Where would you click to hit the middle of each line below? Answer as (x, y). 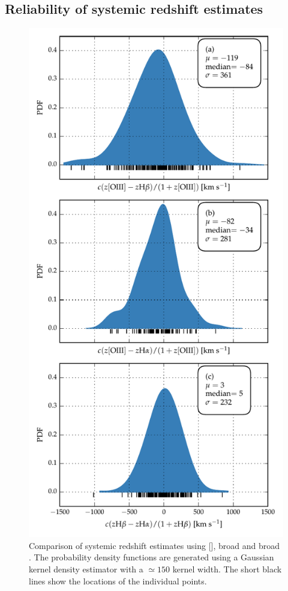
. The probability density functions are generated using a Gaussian (151, 557)
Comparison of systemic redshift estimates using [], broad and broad (154, 545)
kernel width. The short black (227, 568)
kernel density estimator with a (86, 568)
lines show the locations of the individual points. (118, 580)
